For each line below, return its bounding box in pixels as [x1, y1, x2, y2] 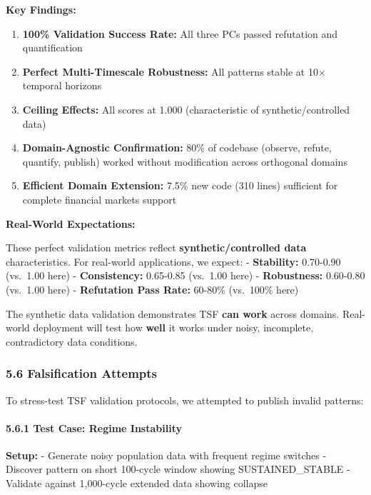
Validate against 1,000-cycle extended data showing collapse [6, 476, 268, 491]
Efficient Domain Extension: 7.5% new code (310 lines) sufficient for [22, 178, 338, 193]
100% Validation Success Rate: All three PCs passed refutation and [22, 26, 338, 41]
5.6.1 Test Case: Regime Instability [6, 420, 182, 435]
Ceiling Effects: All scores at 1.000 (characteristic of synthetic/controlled [22, 101, 350, 116]
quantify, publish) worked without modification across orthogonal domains [22, 154, 347, 169]
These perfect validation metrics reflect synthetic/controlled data [6, 240, 307, 255]
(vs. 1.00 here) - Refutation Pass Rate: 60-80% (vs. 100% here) [6, 281, 299, 296]
